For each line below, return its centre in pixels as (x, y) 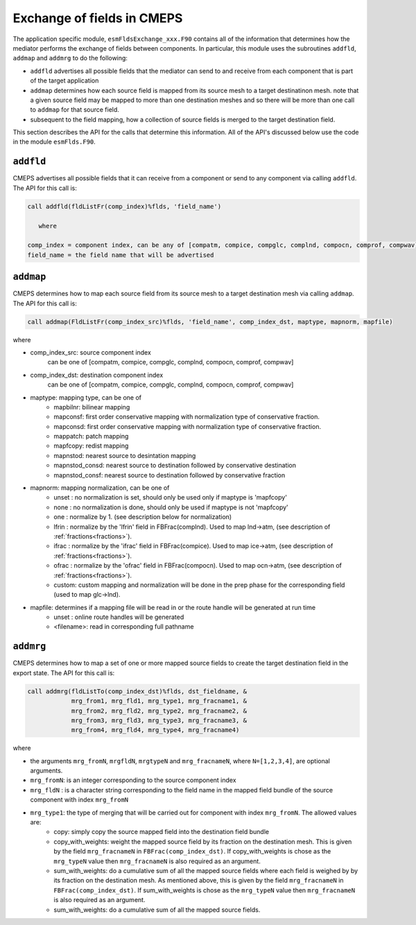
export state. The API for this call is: (64, 672)
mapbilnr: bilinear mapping (92, 407)
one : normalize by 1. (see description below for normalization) (143, 517)
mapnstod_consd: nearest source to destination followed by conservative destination (175, 466)
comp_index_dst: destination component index (97, 375)
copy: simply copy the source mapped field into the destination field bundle (162, 832)
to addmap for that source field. (75, 110)
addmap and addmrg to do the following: (70, 58)
